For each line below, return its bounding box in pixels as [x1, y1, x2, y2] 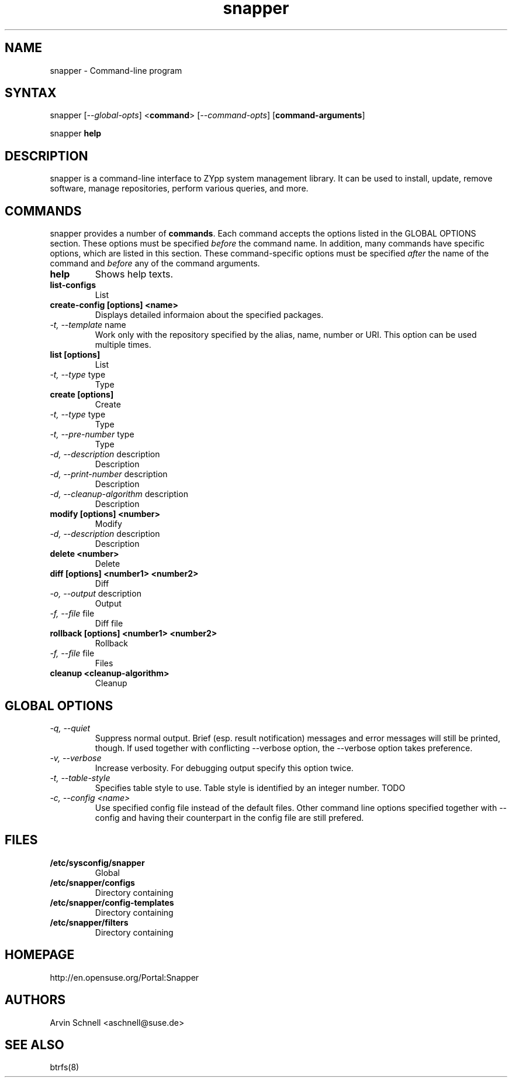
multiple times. [95, 340, 151, 350]
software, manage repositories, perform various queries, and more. [50, 183, 309, 194]
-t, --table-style [50, 772, 110, 783]
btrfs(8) [50, 1062, 79, 1073]
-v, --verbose [50, 752, 102, 763]
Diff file [95, 618, 123, 629]
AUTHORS [5, 992, 66, 1008]
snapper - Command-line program [50, 65, 182, 76]
